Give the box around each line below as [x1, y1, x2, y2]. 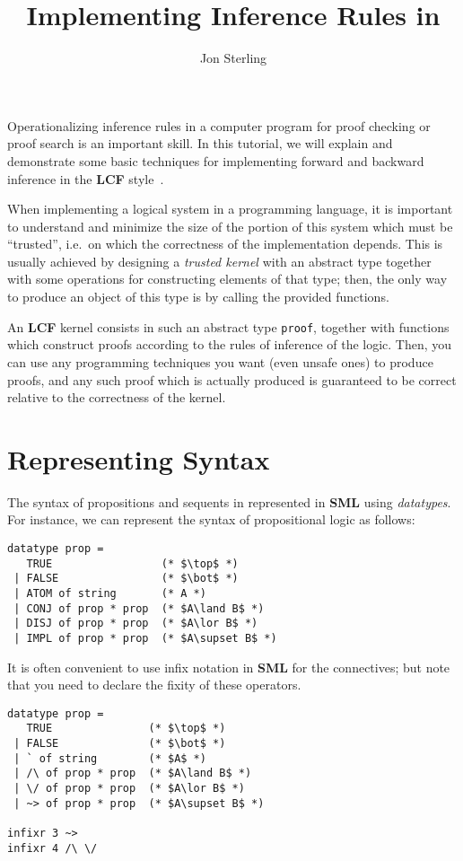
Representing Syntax [7, 440, 270, 477]
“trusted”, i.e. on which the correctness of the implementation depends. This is [7, 234, 443, 253]
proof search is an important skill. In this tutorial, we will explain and [7, 134, 393, 153]
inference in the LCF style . [7, 169, 164, 188]
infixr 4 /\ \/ [7, 841, 98, 855]
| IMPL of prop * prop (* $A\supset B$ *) [13, 631, 277, 645]
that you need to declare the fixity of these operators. [7, 675, 301, 694]
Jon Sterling [199, 48, 267, 67]
